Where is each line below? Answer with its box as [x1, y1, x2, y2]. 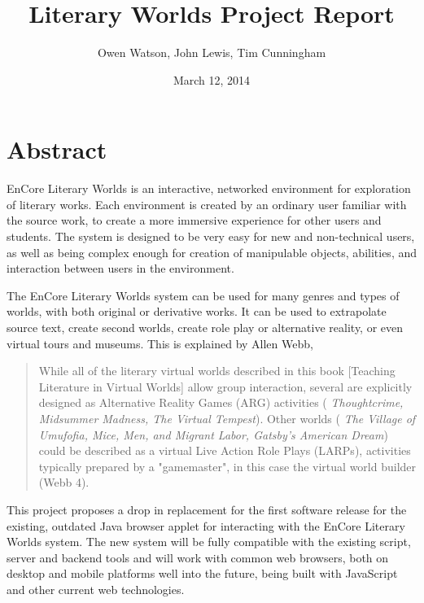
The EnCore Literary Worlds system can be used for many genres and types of [7, 286, 400, 304]
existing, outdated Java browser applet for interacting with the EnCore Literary [7, 517, 405, 534]
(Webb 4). [38, 474, 90, 491]
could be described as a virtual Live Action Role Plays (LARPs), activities [38, 442, 411, 459]
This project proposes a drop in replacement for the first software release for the [7, 500, 407, 518]
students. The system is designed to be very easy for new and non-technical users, [7, 228, 415, 245]
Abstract [7, 133, 107, 166]
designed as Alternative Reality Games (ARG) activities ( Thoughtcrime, [38, 394, 404, 411]
